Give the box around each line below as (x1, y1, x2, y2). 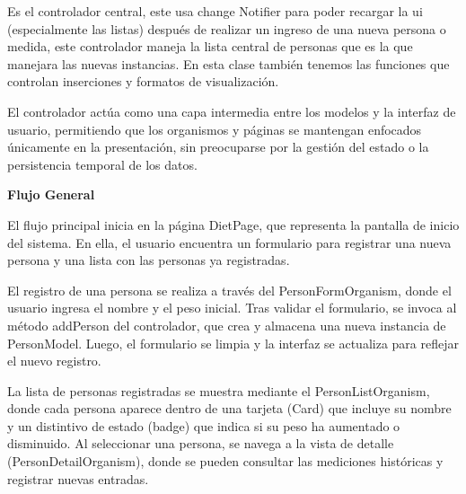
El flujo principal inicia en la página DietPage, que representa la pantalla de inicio (7, 215, 460, 234)
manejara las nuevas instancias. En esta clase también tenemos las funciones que (7, 54, 450, 73)
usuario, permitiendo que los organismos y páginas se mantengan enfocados (7, 119, 422, 138)
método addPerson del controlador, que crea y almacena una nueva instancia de (7, 315, 446, 334)
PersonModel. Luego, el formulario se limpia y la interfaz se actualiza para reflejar (7, 333, 459, 352)
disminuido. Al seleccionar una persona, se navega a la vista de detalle (7, 434, 394, 453)
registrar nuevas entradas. (7, 469, 149, 488)
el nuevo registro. (7, 351, 101, 370)
